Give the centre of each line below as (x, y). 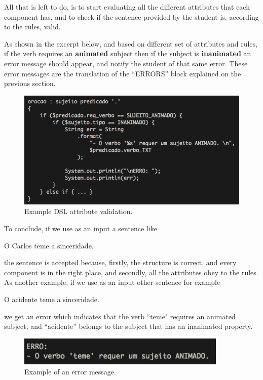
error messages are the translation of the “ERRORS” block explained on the (123, 73)
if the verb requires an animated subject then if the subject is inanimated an (128, 53)
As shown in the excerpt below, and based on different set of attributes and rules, (131, 43)
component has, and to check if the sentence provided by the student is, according (131, 16)
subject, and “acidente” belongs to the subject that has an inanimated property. (128, 326)
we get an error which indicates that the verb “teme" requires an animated (120, 316)
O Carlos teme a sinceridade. (49, 245)
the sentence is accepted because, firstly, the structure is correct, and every (120, 262)
